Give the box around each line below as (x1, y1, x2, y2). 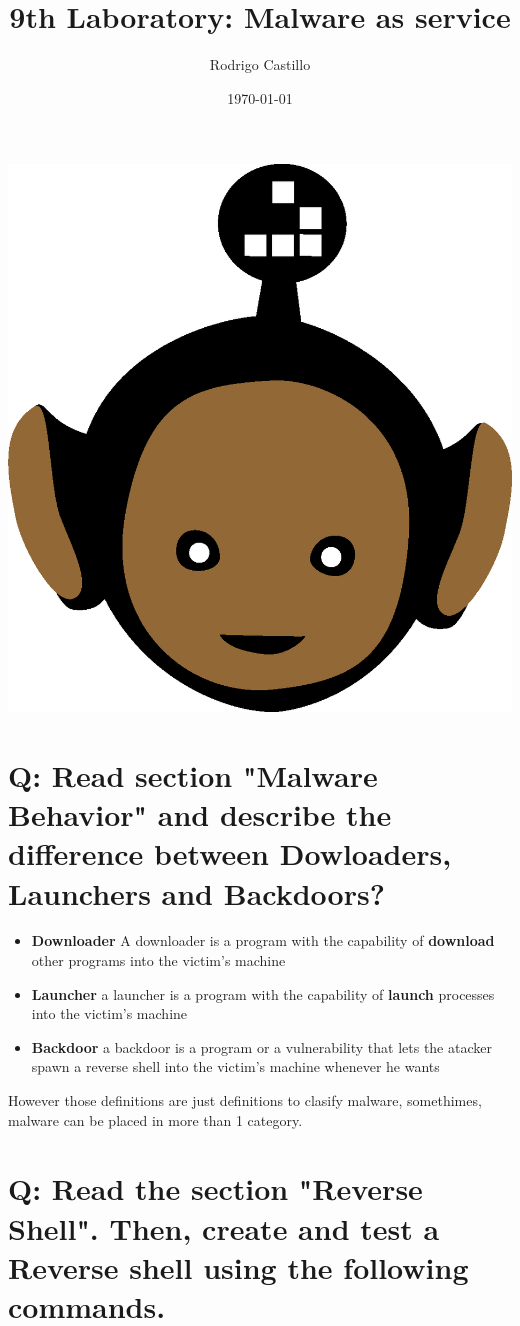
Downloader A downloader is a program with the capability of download (31, 930, 495, 951)
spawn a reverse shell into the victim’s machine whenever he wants (31, 1056, 440, 1077)
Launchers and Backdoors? (8, 872, 385, 913)
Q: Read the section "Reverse (8, 1168, 423, 1209)
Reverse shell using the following (8, 1246, 469, 1287)
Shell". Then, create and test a (8, 1207, 440, 1248)
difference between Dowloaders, (8, 833, 452, 874)
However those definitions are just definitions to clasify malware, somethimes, (8, 1090, 482, 1111)
